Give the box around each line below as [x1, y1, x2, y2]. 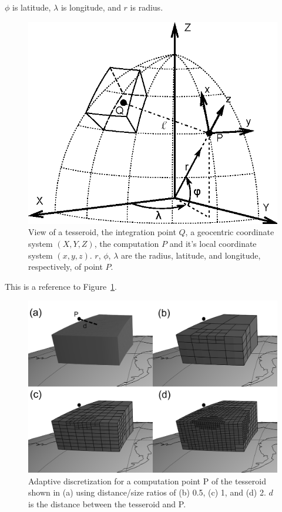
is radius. [130, 1, 163, 13]
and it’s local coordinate [169, 237, 257, 249]
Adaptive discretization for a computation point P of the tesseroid [28, 474, 267, 487]
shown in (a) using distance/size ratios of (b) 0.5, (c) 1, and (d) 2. [28, 486, 266, 498]
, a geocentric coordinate [185, 226, 274, 238]
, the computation [94, 237, 159, 249]
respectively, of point [28, 260, 103, 273]
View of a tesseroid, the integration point [28, 226, 176, 238]
